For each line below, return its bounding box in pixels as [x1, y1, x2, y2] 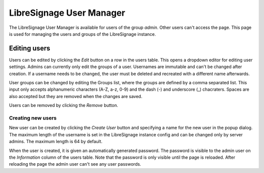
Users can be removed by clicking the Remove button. [9, 102, 118, 108]
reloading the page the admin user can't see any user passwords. [9, 161, 141, 167]
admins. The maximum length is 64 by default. [9, 139, 103, 145]
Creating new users [9, 114, 57, 121]
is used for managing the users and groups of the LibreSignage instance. [9, 31, 156, 37]
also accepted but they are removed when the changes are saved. [9, 93, 143, 99]
